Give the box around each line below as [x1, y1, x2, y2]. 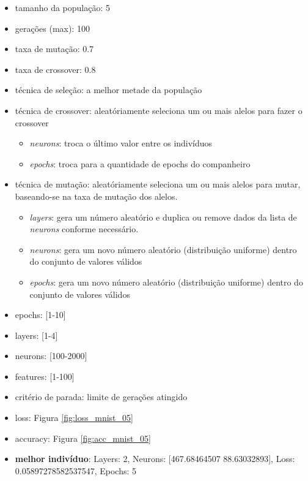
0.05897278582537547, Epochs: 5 [15, 464, 137, 477]
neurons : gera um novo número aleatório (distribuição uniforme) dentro [29, 243, 297, 256]
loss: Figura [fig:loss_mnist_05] [15, 411, 133, 424]
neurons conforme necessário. [29, 222, 139, 235]
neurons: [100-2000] [15, 349, 87, 362]
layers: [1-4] [15, 328, 58, 341]
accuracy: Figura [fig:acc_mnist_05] [15, 431, 151, 444]
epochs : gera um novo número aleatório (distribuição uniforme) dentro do [29, 275, 303, 288]
